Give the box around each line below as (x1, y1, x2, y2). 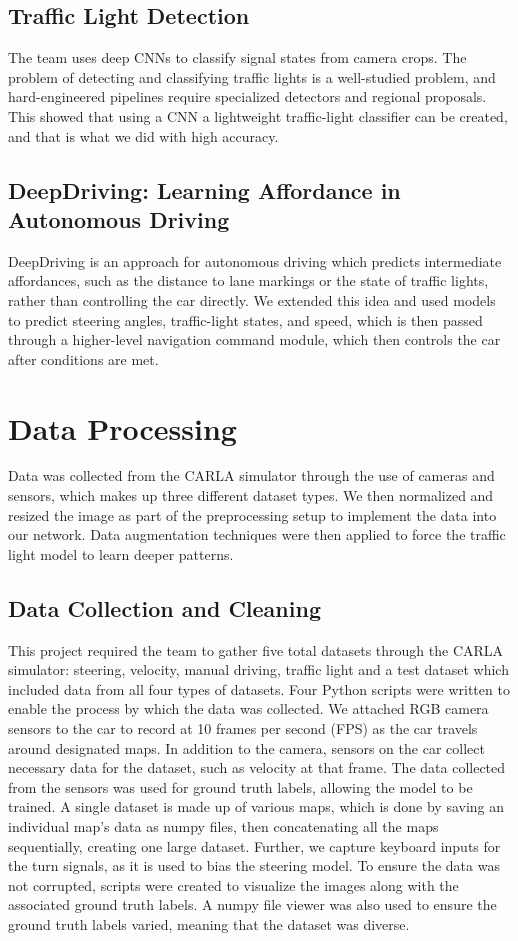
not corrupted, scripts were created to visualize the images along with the (8, 874, 459, 895)
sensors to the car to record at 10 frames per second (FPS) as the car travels (8, 718, 478, 738)
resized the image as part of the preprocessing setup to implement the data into (8, 504, 497, 525)
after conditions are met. (8, 348, 159, 369)
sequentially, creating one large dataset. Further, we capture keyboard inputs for (8, 835, 501, 856)
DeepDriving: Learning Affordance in (8, 174, 401, 205)
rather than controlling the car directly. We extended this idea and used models (8, 289, 496, 310)
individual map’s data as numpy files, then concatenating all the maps (8, 815, 439, 836)
